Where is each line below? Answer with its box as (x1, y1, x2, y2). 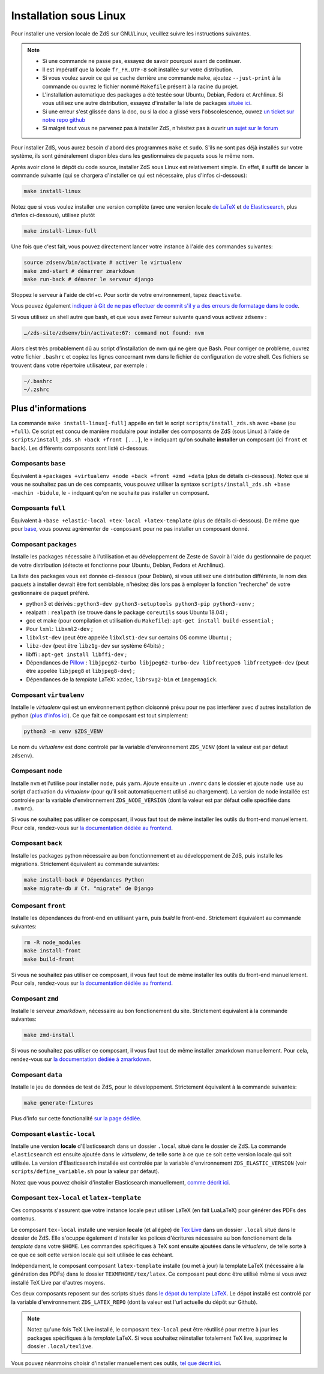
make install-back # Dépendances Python (23, 876, 144, 883)
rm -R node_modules (23, 939, 81, 946)
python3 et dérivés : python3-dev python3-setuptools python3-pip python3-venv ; (26, 600, 254, 608)
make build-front (23, 955, 75, 963)
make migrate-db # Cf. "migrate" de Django (23, 885, 154, 892)
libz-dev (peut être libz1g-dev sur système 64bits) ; (26, 642, 164, 650)
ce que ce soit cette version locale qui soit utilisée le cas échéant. (11, 1251, 174, 1258)
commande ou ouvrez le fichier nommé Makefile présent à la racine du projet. (42, 83, 239, 90)
